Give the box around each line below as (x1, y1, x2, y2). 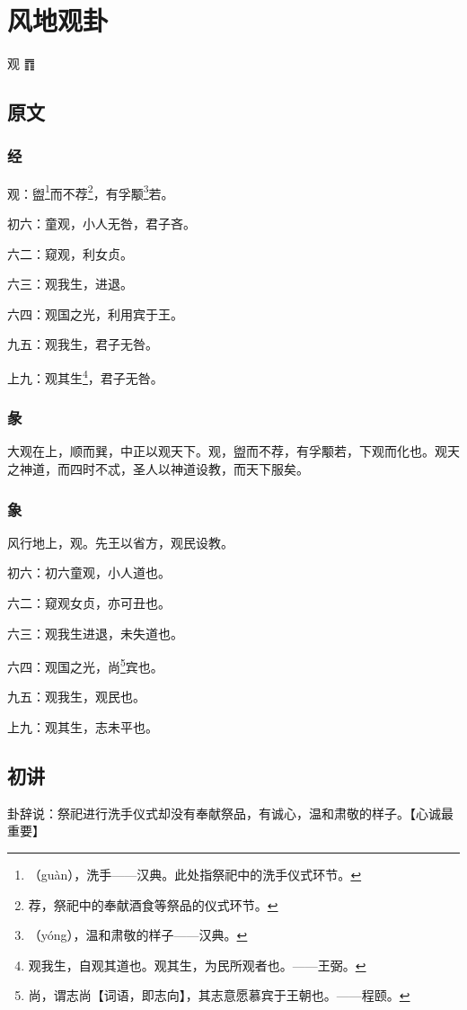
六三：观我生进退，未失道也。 (7, 623, 183, 642)
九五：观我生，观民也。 (7, 687, 145, 706)
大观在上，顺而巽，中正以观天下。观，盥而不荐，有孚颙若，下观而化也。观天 (7, 442, 460, 460)
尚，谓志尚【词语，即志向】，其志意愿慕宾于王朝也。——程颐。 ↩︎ (28, 986, 410, 1005)
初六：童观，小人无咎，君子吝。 (7, 213, 196, 232)
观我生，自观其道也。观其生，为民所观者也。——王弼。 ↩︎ (28, 955, 366, 974)
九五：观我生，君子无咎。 (7, 335, 158, 353)
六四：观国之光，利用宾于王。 (7, 304, 183, 323)
